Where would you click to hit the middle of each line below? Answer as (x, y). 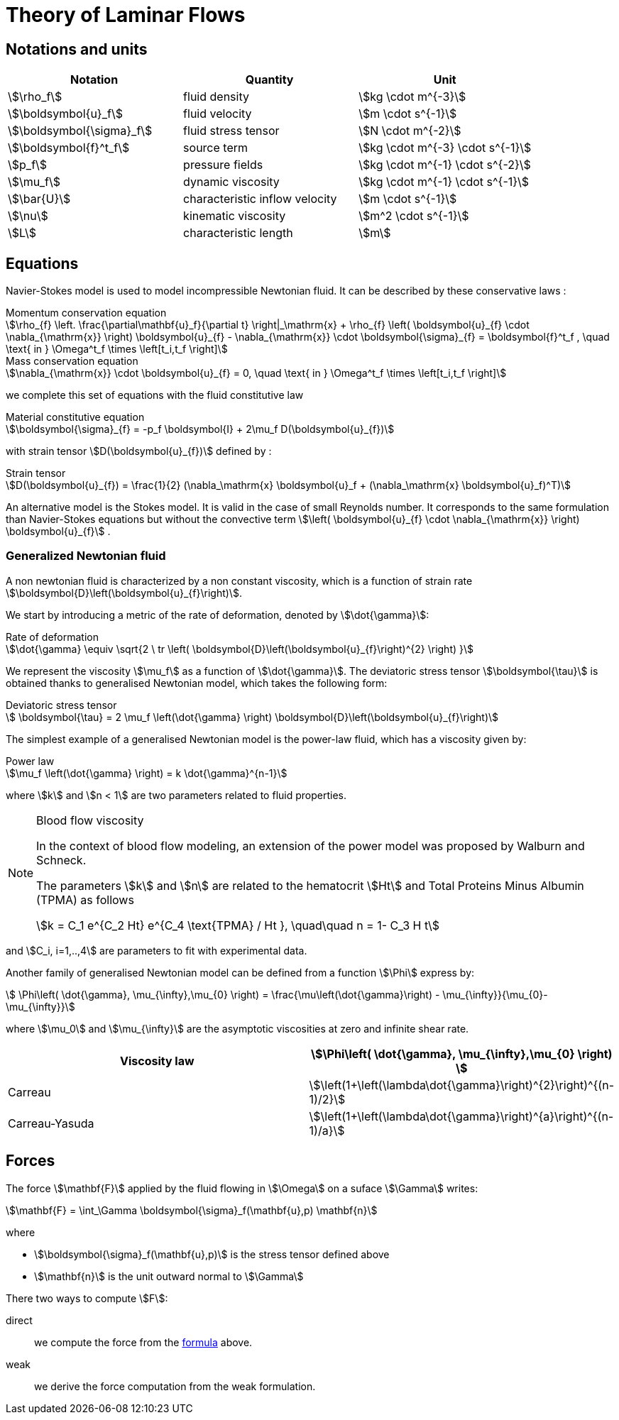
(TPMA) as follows (85, 899)
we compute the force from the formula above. (143, 1342)
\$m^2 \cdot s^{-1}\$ (414, 216)
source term (216, 148)
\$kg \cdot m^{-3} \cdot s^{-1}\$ (445, 148)
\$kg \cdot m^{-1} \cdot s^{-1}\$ (444, 182)
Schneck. (61, 860)
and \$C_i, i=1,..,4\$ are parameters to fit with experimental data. (157, 950)
